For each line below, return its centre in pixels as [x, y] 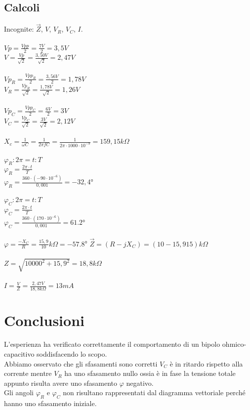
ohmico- [234, 344]
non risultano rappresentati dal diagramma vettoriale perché [154, 392]
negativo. [140, 383]
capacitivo [19, 353]
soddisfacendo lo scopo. [72, 353]
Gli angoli [19, 392]
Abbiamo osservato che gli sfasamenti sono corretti [81, 363]
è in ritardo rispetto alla [206, 363]
